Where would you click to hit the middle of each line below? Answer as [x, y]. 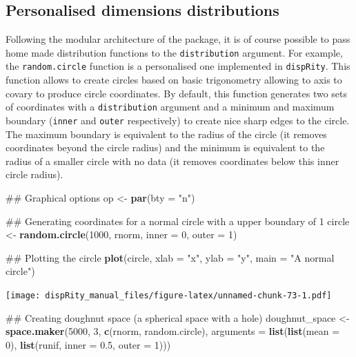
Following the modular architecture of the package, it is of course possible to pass [178, 39]
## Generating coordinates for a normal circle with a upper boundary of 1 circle [178, 221]
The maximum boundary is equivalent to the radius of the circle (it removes [166, 134]
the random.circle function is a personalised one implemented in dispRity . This [178, 66]
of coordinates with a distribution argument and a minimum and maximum [170, 107]
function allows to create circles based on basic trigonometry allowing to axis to [174, 80]
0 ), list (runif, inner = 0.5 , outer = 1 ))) [88, 344]
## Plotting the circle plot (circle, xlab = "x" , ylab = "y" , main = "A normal [170, 257]
